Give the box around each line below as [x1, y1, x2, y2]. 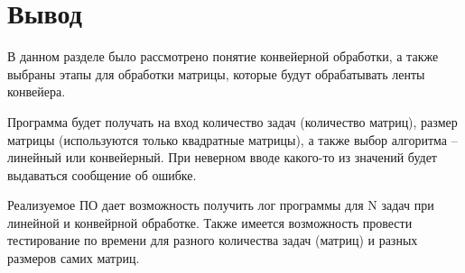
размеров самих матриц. [7, 249, 140, 268]
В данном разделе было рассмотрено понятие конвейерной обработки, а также [7, 47, 439, 66]
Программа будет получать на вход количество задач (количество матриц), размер [7, 112, 458, 131]
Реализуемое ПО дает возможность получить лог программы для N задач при [7, 196, 434, 214]
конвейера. [7, 82, 66, 101]
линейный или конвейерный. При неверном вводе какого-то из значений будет [7, 148, 437, 167]
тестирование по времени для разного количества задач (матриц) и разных [7, 231, 418, 250]
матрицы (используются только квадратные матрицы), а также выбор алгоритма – [7, 130, 458, 149]
